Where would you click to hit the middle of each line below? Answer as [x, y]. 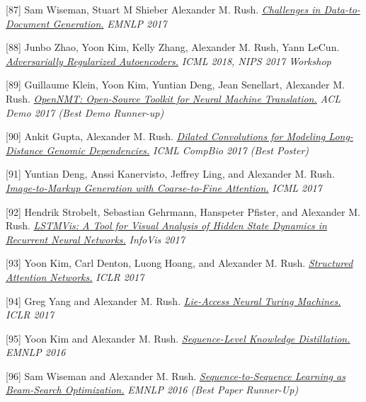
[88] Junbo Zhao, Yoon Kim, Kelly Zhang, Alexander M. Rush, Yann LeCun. [173, 47]
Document [28, 23]
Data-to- [342, 9]
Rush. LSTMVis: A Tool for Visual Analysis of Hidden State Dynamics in [166, 225]
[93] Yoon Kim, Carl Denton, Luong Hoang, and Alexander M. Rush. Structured [179, 263]
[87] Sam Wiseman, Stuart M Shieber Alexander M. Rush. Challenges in [163, 9]
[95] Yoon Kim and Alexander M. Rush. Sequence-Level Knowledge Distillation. [178, 338]
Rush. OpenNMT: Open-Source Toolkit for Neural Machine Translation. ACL [173, 98]
